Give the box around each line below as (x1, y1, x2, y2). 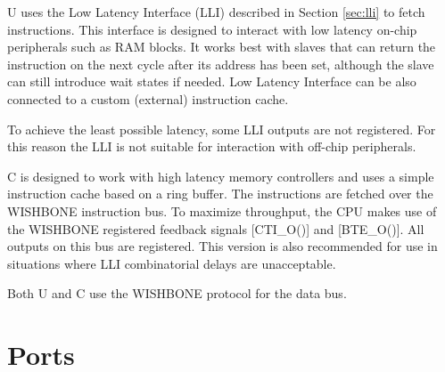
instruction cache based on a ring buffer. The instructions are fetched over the (7, 184, 433, 203)
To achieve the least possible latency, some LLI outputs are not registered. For (7, 119, 436, 138)
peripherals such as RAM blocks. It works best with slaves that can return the (7, 37, 436, 56)
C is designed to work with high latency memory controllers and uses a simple (7, 166, 434, 185)
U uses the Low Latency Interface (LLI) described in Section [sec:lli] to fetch (7, 3, 425, 20)
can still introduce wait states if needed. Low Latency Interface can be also (7, 72, 416, 91)
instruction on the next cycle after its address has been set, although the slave (7, 54, 434, 73)
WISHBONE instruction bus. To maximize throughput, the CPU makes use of (7, 201, 437, 220)
